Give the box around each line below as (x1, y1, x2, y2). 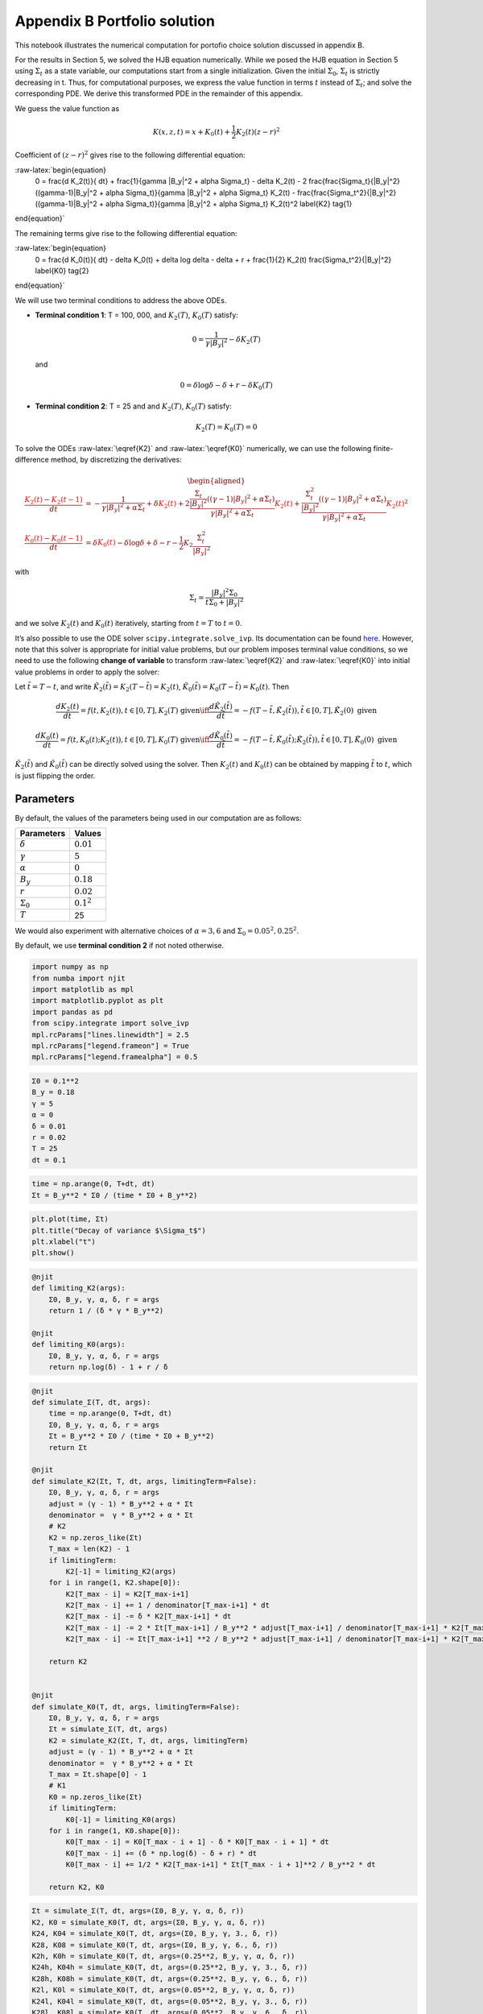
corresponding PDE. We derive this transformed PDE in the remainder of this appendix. (14, 89, 303, 98)
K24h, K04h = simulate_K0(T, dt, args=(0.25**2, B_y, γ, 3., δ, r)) (31, 1962, 308, 1972)
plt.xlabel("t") (31, 1237, 97, 1246)
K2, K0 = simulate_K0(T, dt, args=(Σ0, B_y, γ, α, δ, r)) (31, 1917, 266, 1927)
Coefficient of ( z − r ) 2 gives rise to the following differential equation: (14, 149, 246, 160)
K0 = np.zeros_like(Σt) (48, 1792, 142, 1801)
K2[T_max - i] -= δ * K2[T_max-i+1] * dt (65, 1612, 232, 1621)
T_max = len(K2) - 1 (48, 1544, 130, 1554)
